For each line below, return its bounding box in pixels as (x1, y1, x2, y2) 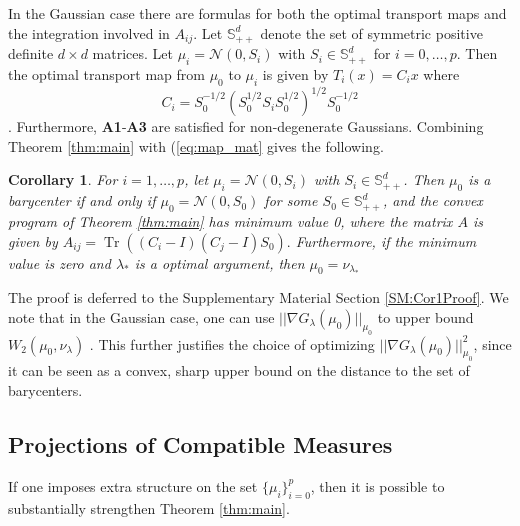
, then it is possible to (310, 475, 445, 496)
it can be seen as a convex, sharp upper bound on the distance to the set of (8, 360, 470, 381)
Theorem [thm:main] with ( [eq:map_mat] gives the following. (8, 135, 384, 156)
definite (8, 43, 54, 64)
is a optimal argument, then (134, 252, 305, 273)
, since (473, 333, 512, 354)
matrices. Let (92, 43, 173, 64)
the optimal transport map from (8, 63, 205, 84)
